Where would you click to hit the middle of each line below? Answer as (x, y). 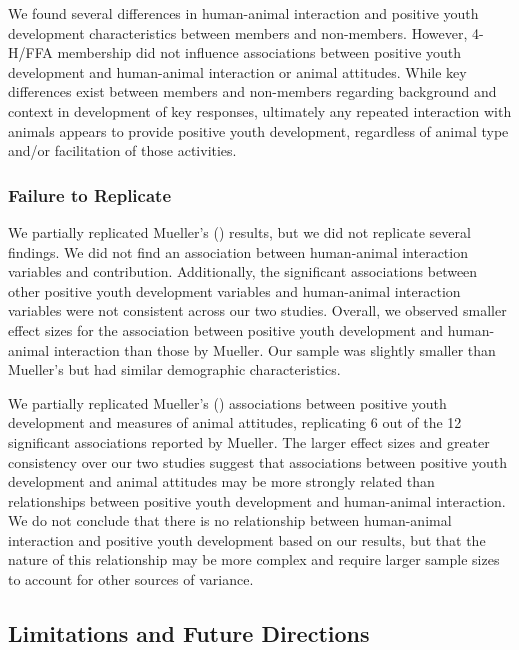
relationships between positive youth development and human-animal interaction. (257, 500)
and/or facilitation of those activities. (122, 150)
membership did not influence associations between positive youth (259, 52)
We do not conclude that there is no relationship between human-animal (230, 520)
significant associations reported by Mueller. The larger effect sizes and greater (249, 441)
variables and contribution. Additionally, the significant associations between (243, 271)
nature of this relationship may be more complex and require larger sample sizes (254, 559)
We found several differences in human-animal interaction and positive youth (243, 13)
